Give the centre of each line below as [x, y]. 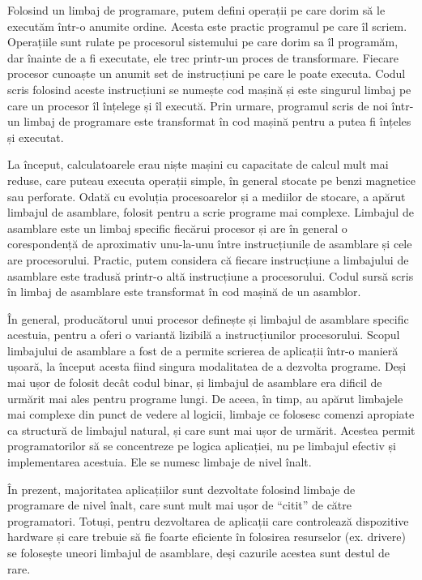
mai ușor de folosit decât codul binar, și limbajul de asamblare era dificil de [195, 382]
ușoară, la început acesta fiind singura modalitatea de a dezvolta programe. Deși [207, 366]
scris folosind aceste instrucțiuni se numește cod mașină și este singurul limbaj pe [209, 89]
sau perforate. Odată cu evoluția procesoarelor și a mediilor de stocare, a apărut [207, 196]
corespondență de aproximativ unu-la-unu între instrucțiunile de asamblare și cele [210, 244]
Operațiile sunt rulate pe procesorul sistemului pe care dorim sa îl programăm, [203, 42]
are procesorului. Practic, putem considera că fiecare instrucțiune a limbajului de [208, 259]
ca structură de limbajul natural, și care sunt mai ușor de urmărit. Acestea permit [211, 430]
